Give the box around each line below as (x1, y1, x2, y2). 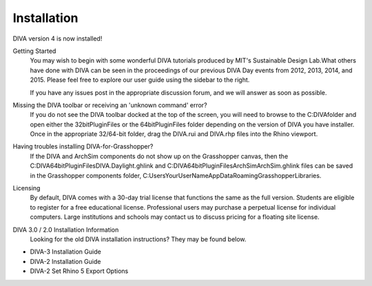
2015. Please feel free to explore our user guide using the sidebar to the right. (30, 76, 250, 84)
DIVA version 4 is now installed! (12, 34, 103, 43)
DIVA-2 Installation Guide (30, 257, 101, 265)
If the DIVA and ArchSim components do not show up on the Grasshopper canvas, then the (30, 152, 289, 160)
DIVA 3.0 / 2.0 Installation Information (12, 225, 119, 234)
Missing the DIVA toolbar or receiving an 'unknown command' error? (12, 100, 207, 109)
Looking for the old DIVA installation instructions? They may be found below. (30, 234, 247, 243)
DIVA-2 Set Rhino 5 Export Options (30, 267, 129, 275)
